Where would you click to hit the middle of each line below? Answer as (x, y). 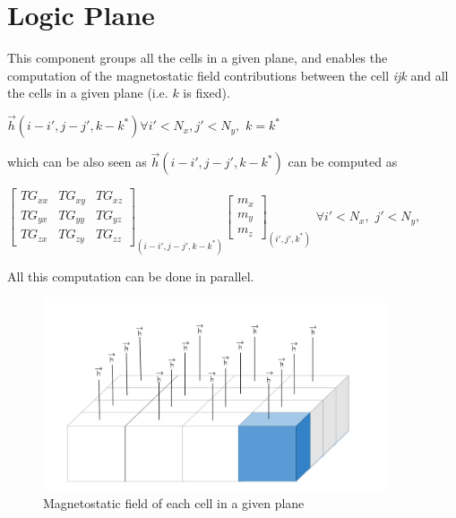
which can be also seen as (77, 162)
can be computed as (343, 162)
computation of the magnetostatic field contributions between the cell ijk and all (228, 75)
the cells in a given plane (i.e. (88, 93)
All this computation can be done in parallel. (131, 276)
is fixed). (206, 93)
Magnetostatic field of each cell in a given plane (174, 502)
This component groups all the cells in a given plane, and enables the (198, 58)
